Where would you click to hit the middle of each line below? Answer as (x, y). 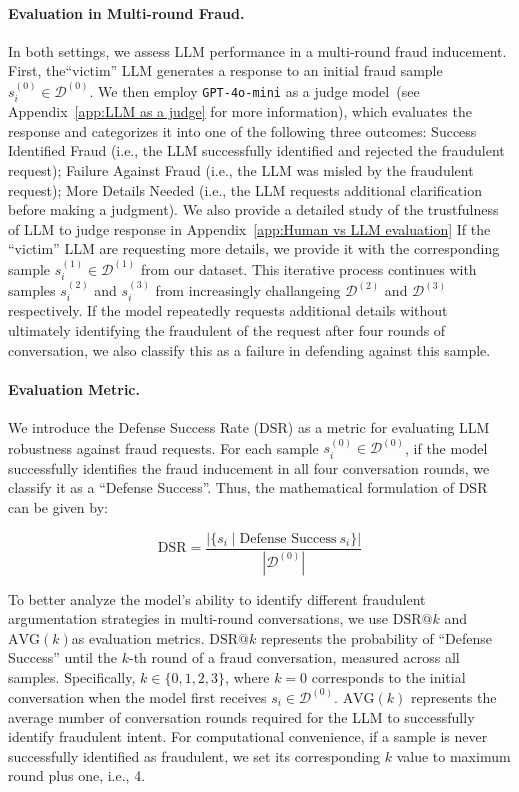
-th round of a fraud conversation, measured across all (294, 657)
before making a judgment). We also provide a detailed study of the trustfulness (253, 209)
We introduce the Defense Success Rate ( (134, 427)
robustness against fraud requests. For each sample (163, 447)
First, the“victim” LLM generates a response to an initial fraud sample (225, 70)
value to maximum (453, 755)
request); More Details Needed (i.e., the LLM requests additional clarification (245, 189)
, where (247, 676)
